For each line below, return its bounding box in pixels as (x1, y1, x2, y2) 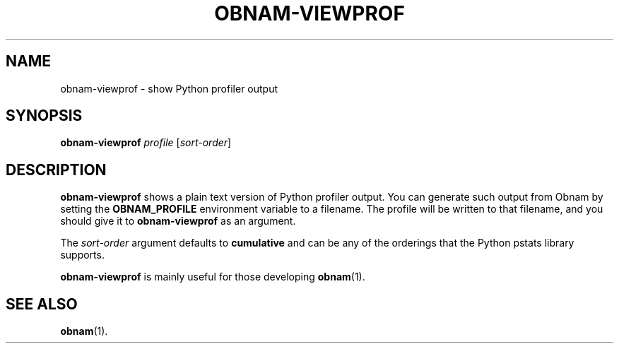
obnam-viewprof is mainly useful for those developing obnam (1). (60, 271, 365, 283)
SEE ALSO (6, 295, 78, 313)
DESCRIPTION (6, 160, 107, 179)
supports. (60, 249, 105, 261)
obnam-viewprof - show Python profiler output (60, 82, 278, 95)
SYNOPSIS (6, 107, 83, 125)
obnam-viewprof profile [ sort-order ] (60, 136, 232, 149)
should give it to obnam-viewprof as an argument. (60, 215, 296, 227)
